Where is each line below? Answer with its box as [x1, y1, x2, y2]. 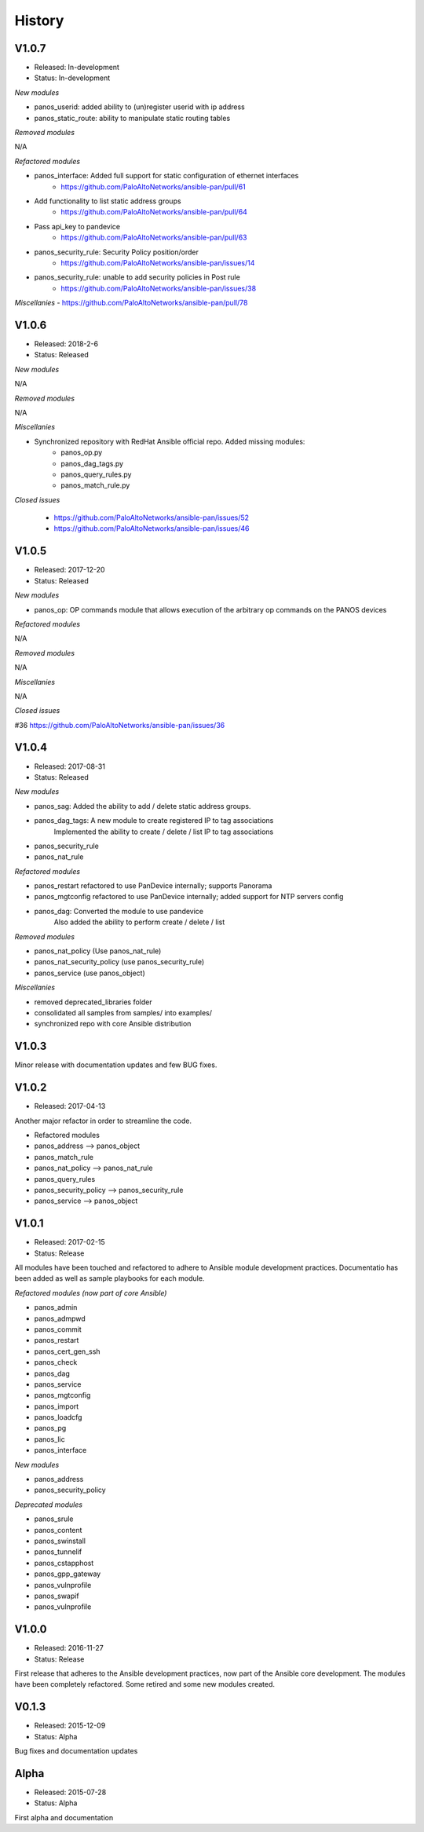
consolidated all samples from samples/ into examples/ [34, 1008, 212, 1017]
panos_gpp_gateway [34, 1569, 101, 1578]
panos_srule [34, 1514, 74, 1523]
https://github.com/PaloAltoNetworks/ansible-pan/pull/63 [60, 232, 247, 243]
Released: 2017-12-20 [34, 565, 105, 575]
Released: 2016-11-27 [34, 1644, 104, 1653]
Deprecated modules [14, 1500, 82, 1509]
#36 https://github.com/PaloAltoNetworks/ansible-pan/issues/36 [14, 720, 225, 730]
